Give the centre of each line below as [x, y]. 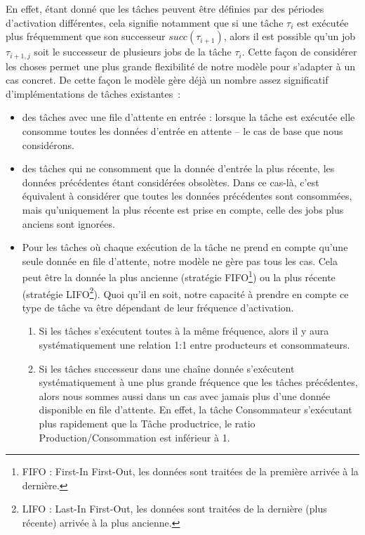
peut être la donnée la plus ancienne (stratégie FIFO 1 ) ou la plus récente [179, 276]
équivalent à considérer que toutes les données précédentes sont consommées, [187, 196]
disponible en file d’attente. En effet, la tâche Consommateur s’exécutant [195, 410]
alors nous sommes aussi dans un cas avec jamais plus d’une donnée [185, 395]
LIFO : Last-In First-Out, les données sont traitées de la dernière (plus [174, 509]
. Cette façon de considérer [299, 52]
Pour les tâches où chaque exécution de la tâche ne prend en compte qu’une [185, 247]
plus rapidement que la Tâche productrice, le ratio [147, 424]
